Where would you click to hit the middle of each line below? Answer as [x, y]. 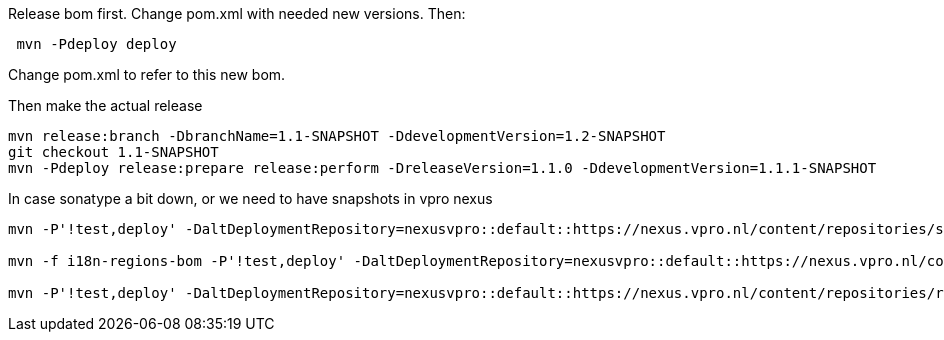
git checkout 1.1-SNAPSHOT [113, 152]
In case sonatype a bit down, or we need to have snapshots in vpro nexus [250, 198]
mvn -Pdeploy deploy [96, 44]
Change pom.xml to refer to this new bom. [147, 74]
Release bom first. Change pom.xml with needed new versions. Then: [237, 13]
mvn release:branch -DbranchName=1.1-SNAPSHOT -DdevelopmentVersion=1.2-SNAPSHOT [337, 136]
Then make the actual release [105, 105]
